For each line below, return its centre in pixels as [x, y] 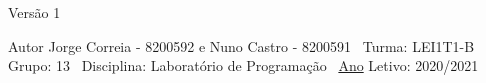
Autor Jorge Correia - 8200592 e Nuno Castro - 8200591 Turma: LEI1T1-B [241, 45]
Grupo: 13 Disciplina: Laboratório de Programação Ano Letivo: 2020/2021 [243, 65]
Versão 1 [34, 12]
